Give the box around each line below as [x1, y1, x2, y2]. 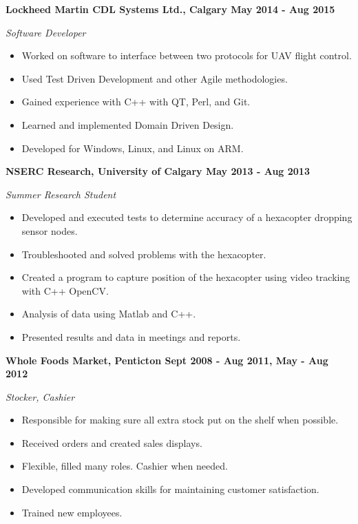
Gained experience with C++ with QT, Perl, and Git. [21, 94, 251, 109]
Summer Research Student [6, 187, 116, 201]
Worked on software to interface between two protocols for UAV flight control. [21, 48, 352, 63]
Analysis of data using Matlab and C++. [21, 306, 196, 321]
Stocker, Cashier [6, 389, 75, 404]
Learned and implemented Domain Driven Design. [21, 117, 234, 132]
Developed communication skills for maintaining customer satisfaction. [21, 482, 319, 496]
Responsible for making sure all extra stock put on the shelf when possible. [21, 412, 339, 427]
